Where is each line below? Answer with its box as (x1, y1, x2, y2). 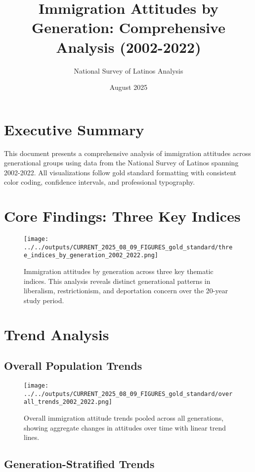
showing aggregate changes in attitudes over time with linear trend (24, 422, 226, 433)
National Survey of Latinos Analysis (74, 65, 183, 76)
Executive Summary (4, 119, 144, 139)
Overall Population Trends (4, 358, 142, 373)
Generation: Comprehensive (32, 17, 225, 38)
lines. (24, 432, 40, 442)
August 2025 (109, 82, 148, 92)
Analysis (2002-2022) (56, 37, 201, 57)
